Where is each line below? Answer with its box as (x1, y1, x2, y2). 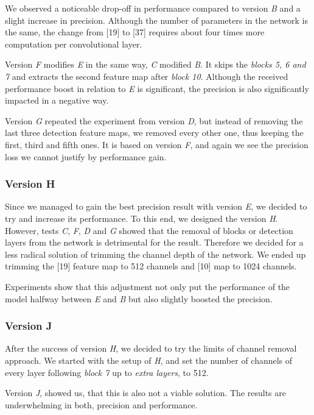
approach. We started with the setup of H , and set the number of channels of (5, 353, 293, 366)
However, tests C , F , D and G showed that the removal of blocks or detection (5, 224, 293, 236)
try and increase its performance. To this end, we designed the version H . (5, 211, 278, 224)
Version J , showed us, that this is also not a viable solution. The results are (5, 386, 286, 399)
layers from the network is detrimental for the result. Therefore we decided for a (5, 236, 304, 249)
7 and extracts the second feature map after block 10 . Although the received (5, 69, 288, 82)
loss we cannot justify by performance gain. (5, 150, 167, 163)
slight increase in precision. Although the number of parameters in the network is (5, 13, 309, 26)
